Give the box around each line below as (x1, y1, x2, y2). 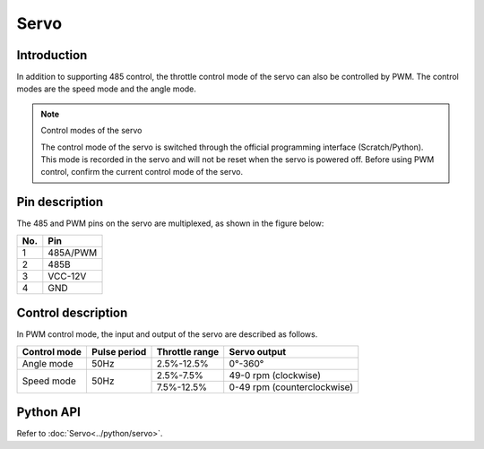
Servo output (229, 345, 287, 358)
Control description (16, 306, 128, 321)
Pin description (16, 194, 104, 210)
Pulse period (91, 345, 147, 358)
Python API (16, 404, 81, 420)
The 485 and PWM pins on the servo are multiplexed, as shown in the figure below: (16, 218, 324, 229)
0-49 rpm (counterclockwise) (229, 381, 354, 393)
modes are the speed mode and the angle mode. (16, 83, 197, 94)
